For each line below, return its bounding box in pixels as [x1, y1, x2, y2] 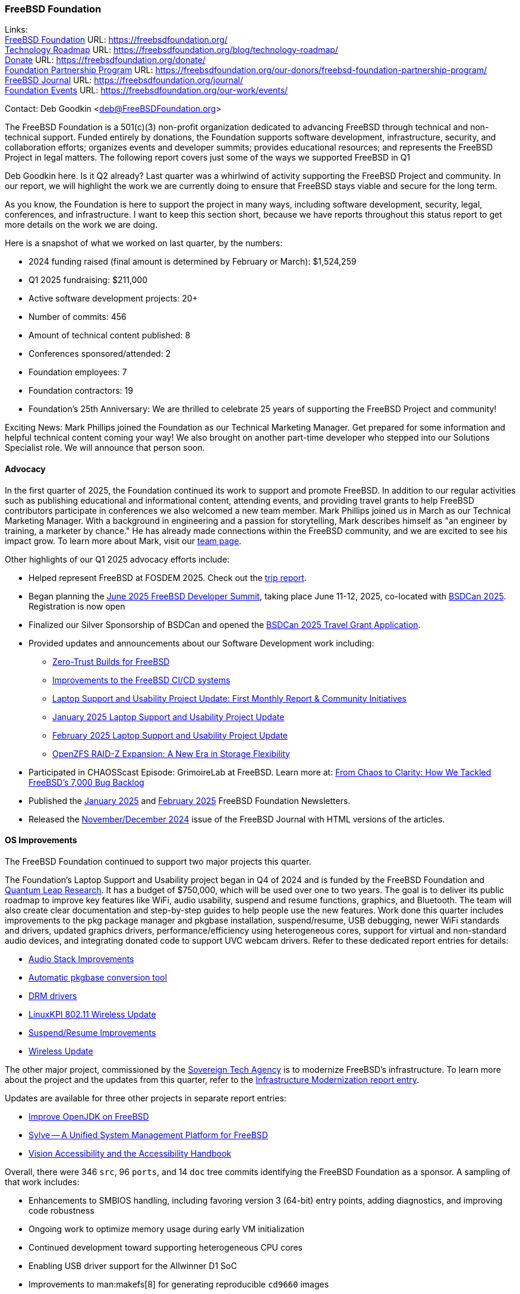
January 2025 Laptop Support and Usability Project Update [52, 711, 285, 722]
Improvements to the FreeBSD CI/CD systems [52, 674, 231, 685]
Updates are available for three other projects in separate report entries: [5, 1092, 286, 1103]
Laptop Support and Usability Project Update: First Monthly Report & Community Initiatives [52, 693, 406, 703]
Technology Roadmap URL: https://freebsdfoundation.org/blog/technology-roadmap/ [5, 45, 338, 55]
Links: [5, 24, 28, 35]
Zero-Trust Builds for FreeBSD [52, 656, 170, 667]
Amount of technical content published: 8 [29, 330, 191, 341]
